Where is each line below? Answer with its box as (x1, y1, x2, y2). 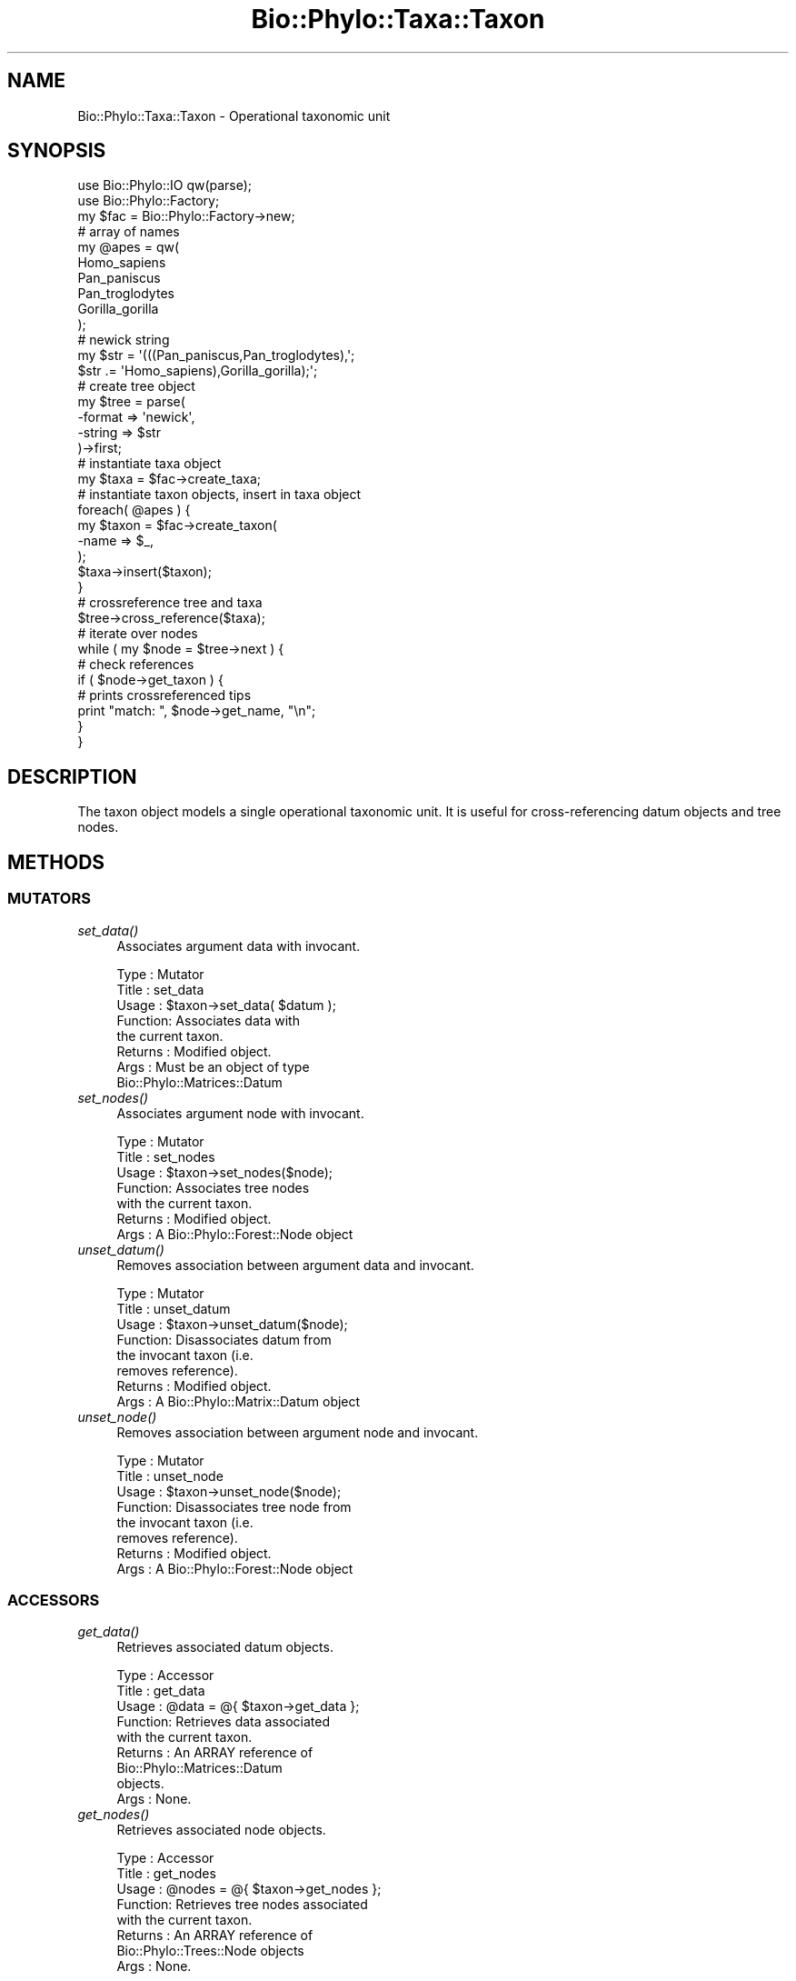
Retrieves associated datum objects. (116, 1639, 333, 1656)
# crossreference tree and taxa (77, 595, 263, 611)
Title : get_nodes (116, 1866, 216, 1882)
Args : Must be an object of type (116, 1058, 310, 1075)
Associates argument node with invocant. (116, 1105, 364, 1121)
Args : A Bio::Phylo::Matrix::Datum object (116, 1393, 361, 1409)
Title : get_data (116, 1683, 205, 1699)
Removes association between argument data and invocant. (116, 1256, 474, 1273)
